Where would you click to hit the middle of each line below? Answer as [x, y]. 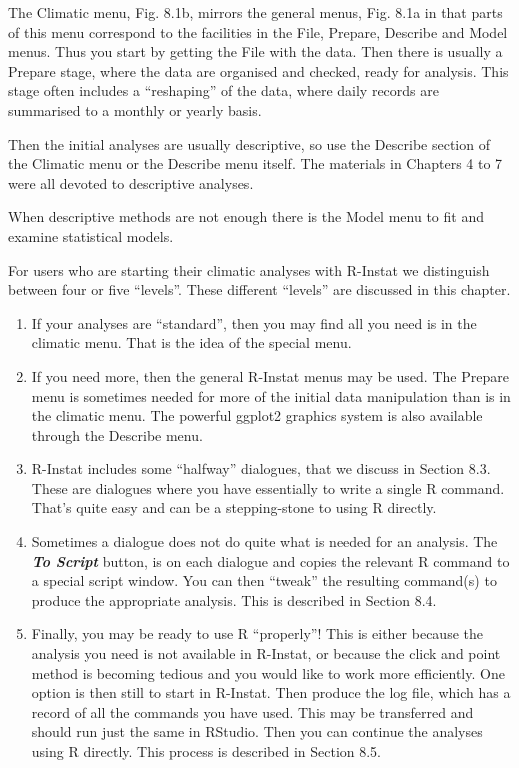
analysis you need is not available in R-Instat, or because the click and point [266, 653]
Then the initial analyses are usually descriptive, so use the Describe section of [249, 143]
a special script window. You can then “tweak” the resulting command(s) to [264, 580]
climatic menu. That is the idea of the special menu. [191, 342]
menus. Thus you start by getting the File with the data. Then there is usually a [255, 51]
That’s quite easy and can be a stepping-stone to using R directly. [234, 507]
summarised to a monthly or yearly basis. [135, 109]
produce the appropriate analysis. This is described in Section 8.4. [234, 599]
